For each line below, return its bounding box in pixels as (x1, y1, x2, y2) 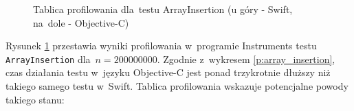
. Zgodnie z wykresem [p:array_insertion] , (157, 51, 335, 66)
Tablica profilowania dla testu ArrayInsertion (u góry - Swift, (33, 2, 293, 16)
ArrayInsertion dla (5, 51, 91, 66)
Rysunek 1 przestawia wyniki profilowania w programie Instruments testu (5, 38, 317, 53)
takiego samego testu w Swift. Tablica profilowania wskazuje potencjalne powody (5, 79, 349, 93)
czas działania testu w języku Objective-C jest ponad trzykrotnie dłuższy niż (5, 65, 331, 79)
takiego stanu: (5, 92, 65, 106)
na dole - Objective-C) (33, 15, 129, 29)
